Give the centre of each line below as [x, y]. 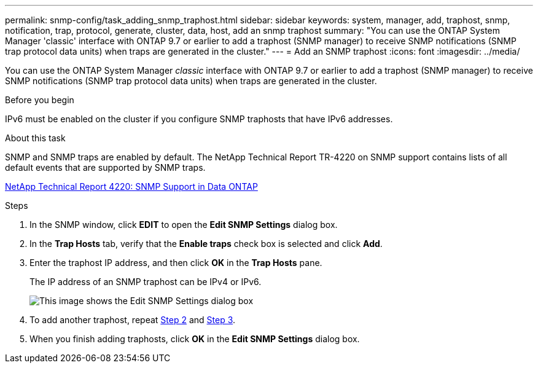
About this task [35, 138]
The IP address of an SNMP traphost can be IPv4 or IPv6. [146, 282]
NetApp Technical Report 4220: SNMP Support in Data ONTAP [131, 186]
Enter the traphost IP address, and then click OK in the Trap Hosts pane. [176, 263]
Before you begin [40, 100]
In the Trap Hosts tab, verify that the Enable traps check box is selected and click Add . [206, 244]
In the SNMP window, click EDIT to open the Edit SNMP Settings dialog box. [184, 225]
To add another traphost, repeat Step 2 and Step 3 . [133, 320]
